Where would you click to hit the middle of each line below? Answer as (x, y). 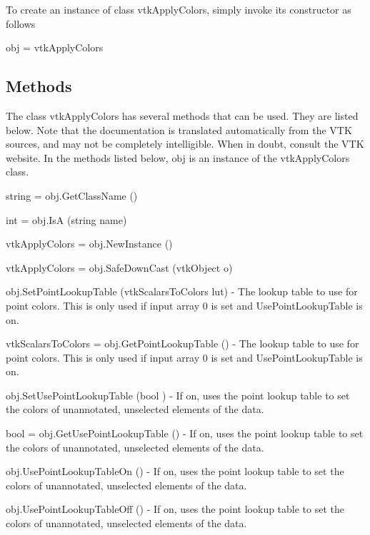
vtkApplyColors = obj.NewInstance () (89, 244)
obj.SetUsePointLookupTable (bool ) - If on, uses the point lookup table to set (178, 395)
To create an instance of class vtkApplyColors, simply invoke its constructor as (179, 9)
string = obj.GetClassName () (72, 195)
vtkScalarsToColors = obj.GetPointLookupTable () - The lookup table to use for (182, 343)
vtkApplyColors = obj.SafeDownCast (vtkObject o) (119, 267)
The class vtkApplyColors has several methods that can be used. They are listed (182, 115)
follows (21, 23)
